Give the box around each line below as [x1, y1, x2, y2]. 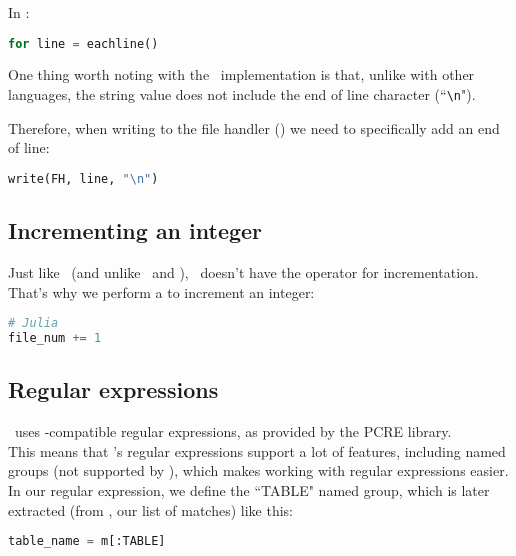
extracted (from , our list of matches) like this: [8, 499, 293, 520]
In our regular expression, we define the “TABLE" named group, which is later [8, 479, 490, 500]
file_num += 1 [8, 331, 102, 346]
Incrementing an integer [8, 215, 263, 246]
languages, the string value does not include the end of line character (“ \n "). [8, 84, 476, 105]
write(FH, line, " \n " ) [8, 171, 159, 186]
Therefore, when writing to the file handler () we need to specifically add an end [8, 117, 500, 138]
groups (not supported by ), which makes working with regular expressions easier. [8, 460, 509, 481]
